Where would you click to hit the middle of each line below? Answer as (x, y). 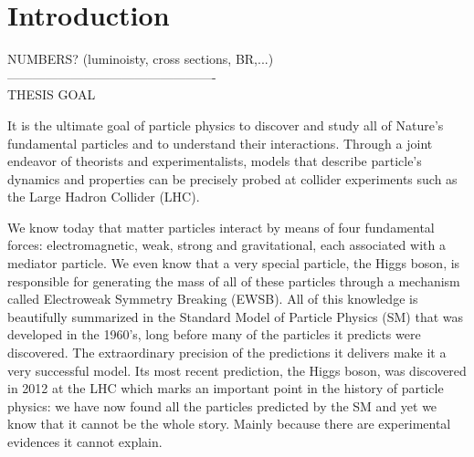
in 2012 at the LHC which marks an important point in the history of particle (226, 388)
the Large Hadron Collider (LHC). (104, 197)
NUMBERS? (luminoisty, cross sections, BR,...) (141, 59)
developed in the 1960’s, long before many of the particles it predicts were (214, 334)
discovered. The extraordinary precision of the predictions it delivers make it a (227, 353)
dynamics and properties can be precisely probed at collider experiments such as (232, 178)
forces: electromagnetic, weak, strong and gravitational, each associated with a (226, 245)
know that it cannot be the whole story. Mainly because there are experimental (229, 424)
